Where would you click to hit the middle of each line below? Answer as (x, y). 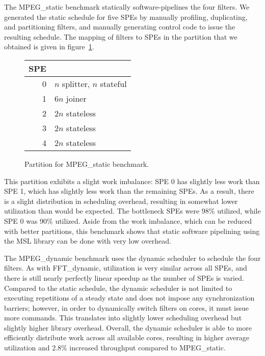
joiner (76, 98)
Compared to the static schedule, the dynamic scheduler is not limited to (118, 288)
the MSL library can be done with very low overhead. (88, 241)
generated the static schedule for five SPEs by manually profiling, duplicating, (126, 17)
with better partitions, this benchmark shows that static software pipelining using (132, 231)
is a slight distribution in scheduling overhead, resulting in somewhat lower (121, 201)
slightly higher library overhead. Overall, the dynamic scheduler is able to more (128, 327)
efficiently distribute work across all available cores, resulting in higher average (127, 337)
